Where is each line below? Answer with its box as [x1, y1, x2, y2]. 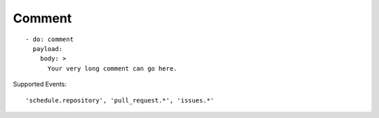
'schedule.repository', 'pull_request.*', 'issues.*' [25, 96, 214, 104]
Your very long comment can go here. [47, 64, 178, 73]
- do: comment [25, 35, 74, 43]
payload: [32, 45, 63, 52]
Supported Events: [13, 80, 67, 89]
